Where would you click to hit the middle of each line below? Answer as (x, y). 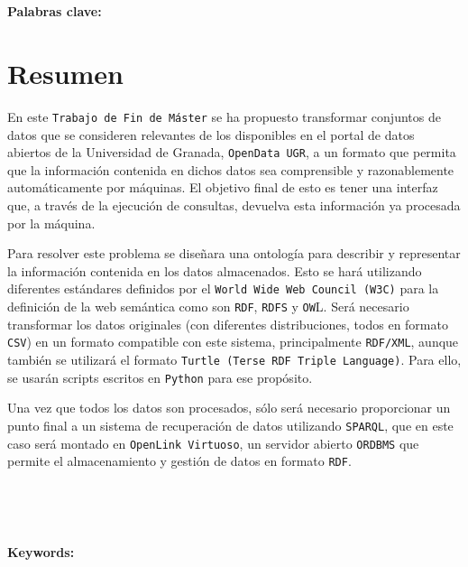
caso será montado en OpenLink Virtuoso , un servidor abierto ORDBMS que (213, 443)
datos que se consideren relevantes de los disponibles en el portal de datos (211, 134)
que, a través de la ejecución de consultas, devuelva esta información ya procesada (234, 205)
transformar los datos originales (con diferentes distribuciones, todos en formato (228, 324)
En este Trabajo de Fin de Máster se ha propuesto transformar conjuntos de (224, 116)
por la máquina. (51, 223)
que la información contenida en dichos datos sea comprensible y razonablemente (231, 169)
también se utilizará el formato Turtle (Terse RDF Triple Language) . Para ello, (234, 359)
